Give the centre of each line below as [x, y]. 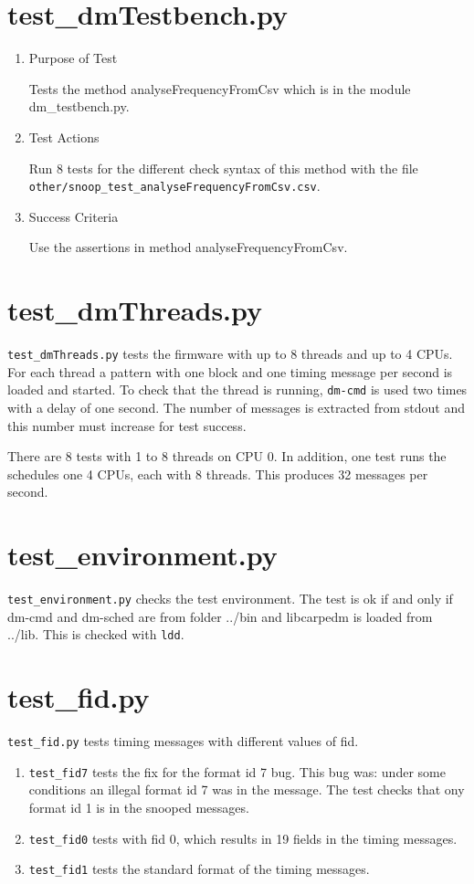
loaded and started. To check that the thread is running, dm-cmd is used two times [237, 389]
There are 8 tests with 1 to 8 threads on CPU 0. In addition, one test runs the [227, 456]
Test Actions [64, 137]
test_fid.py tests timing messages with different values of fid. [183, 741]
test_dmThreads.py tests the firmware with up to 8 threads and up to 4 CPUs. [230, 354]
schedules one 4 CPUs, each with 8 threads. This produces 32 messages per [218, 474]
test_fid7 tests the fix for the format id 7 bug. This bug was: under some [237, 771]
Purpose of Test [73, 58]
